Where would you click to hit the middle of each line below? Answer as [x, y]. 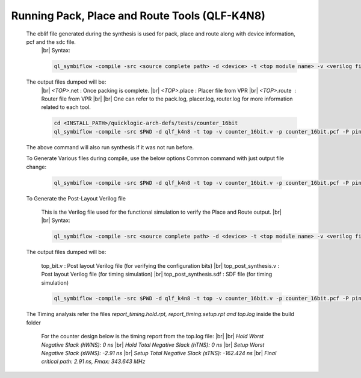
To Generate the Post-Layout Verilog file [76, 198]
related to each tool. [66, 107]
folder [34, 323]
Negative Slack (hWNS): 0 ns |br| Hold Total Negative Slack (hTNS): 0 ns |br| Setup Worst [153, 345]
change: [36, 167]
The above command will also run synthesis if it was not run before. [110, 147]
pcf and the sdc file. [51, 42]
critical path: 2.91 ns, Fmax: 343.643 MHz [93, 362]
